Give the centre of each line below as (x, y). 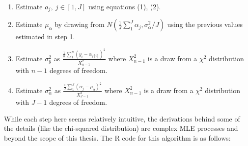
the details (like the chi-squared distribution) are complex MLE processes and (121, 128)
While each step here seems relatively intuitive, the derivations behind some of (122, 118)
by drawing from (80, 24)
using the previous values (205, 24)
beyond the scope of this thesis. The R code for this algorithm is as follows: (117, 137)
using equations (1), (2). (124, 6)
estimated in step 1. (45, 36)
